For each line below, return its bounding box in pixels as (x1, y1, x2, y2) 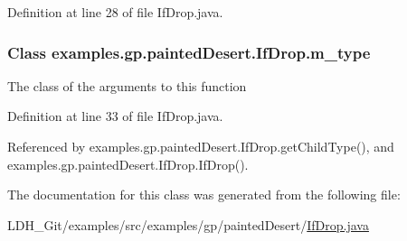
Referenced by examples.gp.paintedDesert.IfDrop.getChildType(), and (7, 137, 394, 155)
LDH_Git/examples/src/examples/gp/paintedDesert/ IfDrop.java (7, 215, 369, 234)
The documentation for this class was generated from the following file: (7, 185, 401, 204)
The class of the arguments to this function (7, 76, 247, 95)
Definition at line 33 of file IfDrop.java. (7, 107, 223, 125)
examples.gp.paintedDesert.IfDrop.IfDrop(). (7, 154, 249, 173)
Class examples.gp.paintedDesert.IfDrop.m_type (7, 41, 371, 63)
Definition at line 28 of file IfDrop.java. (7, 3, 223, 21)
